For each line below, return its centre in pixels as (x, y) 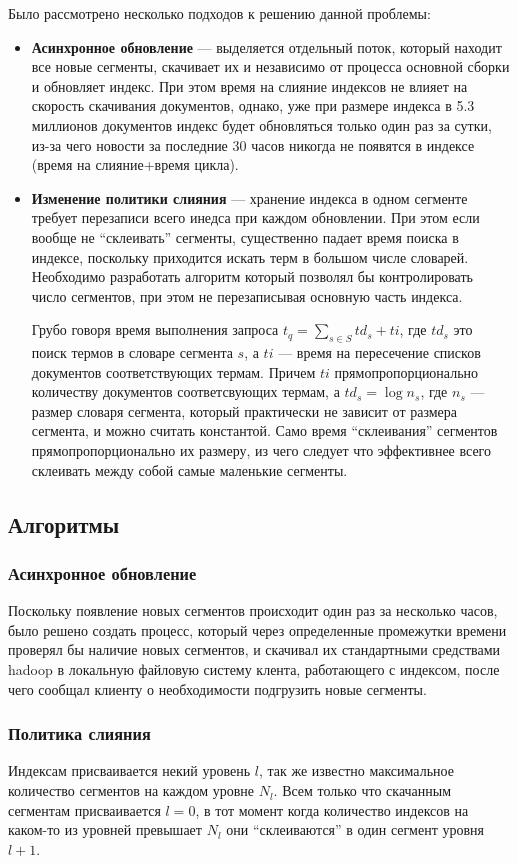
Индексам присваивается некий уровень (129, 770)
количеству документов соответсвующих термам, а (185, 391)
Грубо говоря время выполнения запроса (155, 329)
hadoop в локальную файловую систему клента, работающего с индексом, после (254, 669)
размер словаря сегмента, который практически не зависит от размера (244, 410)
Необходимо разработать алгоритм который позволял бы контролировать (252, 276)
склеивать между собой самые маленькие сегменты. (189, 469)
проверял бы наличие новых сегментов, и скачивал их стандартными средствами (254, 649)
